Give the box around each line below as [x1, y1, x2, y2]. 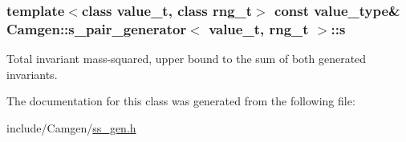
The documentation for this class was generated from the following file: [6, 93, 355, 109]
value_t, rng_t [209, 18, 309, 38]
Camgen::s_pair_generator [6, 18, 187, 38]
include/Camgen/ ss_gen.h [6, 119, 136, 136]
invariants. [6, 65, 58, 82]
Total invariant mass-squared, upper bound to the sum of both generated [6, 50, 367, 67]
